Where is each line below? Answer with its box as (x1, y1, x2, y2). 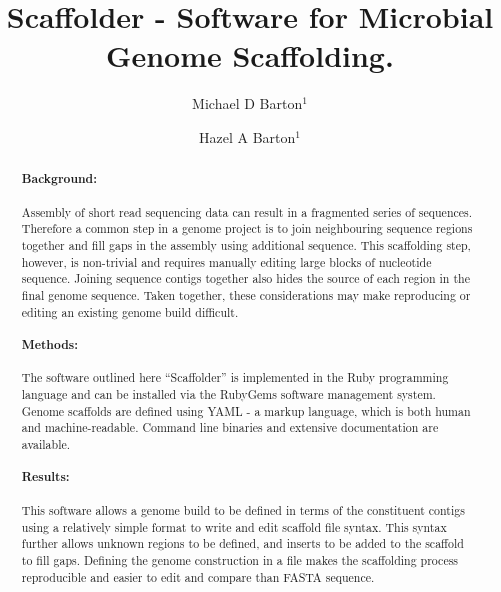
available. (21, 436, 71, 453)
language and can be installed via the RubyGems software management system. (21, 386, 436, 403)
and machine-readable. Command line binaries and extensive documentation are (21, 419, 439, 436)
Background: (21, 170, 97, 188)
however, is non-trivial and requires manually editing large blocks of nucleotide (21, 253, 432, 270)
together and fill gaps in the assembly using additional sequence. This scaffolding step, (21, 237, 471, 254)
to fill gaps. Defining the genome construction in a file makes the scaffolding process (21, 551, 459, 568)
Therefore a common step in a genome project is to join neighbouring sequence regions (21, 220, 473, 237)
